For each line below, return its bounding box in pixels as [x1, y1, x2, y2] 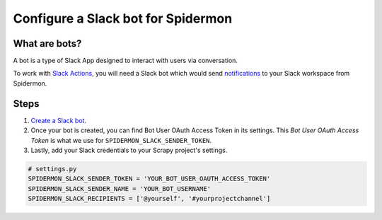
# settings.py [28, 165, 77, 173]
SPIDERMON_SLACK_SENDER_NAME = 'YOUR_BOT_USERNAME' [28, 185, 212, 192]
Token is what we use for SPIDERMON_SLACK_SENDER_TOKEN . [30, 136, 212, 144]
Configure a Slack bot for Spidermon [13, 11, 233, 26]
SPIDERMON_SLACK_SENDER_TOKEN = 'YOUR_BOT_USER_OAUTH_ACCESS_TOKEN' [28, 175, 271, 183]
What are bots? [13, 37, 82, 50]
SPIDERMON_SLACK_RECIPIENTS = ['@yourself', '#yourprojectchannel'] [28, 195, 271, 203]
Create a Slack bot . [30, 116, 87, 125]
